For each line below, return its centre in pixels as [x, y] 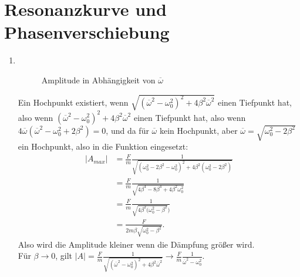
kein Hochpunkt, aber [198, 130]
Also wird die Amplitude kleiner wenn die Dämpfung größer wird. [136, 244]
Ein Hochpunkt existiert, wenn [73, 102]
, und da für [127, 130]
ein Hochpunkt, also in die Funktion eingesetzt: [103, 146]
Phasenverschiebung [87, 32]
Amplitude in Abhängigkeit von [98, 80]
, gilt [64, 256]
